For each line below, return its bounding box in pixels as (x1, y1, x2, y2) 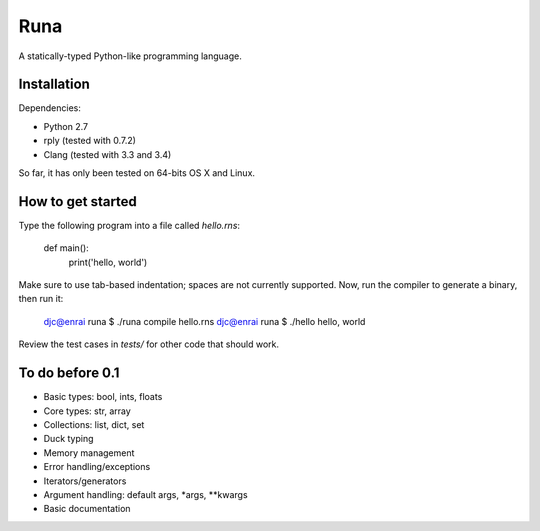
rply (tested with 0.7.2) (43, 135, 137, 147)
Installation (18, 76, 90, 93)
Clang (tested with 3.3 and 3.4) (43, 148, 172, 160)
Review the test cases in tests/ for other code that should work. (18, 338, 280, 350)
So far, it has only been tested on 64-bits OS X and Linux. (18, 167, 255, 179)
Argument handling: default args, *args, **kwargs (43, 488, 249, 500)
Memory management (43, 446, 135, 459)
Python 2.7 (43, 120, 89, 132)
